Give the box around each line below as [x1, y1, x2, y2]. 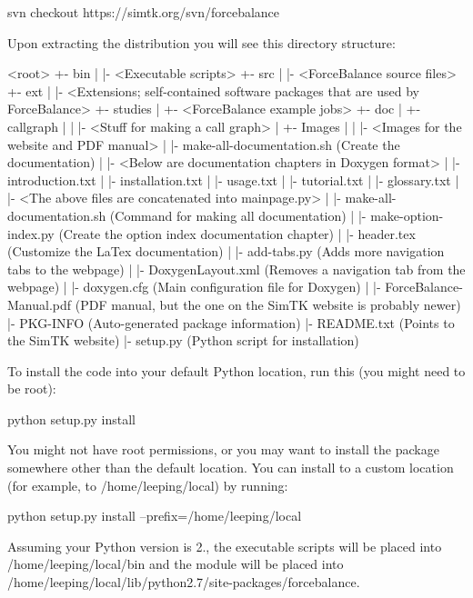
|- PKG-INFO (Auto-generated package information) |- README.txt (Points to [7, 313, 455, 332]
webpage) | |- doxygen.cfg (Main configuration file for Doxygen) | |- [7, 277, 381, 296]
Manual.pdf [7, 294, 72, 314]
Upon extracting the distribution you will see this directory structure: [7, 33, 396, 52]
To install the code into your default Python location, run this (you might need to [7, 361, 466, 380]
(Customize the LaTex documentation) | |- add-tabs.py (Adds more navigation [7, 242, 445, 261]
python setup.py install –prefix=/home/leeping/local [7, 506, 302, 525]
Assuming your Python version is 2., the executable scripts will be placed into [7, 536, 442, 555]
